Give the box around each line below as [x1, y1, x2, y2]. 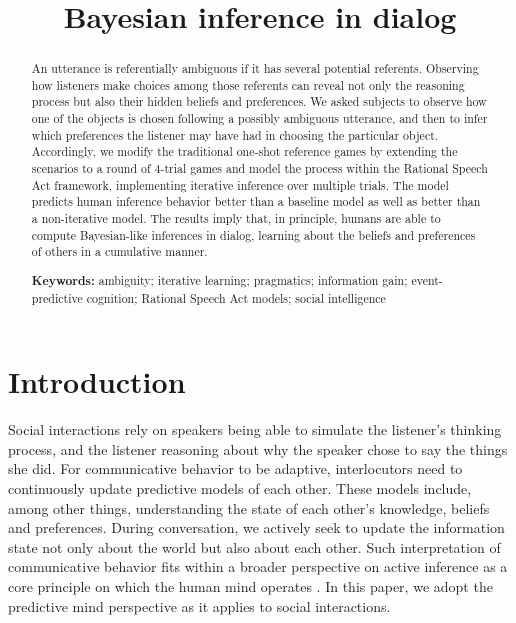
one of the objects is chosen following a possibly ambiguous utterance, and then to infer [31, 110, 488, 127]
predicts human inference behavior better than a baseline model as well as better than [31, 193, 481, 210]
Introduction [8, 361, 186, 402]
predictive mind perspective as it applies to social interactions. [8, 595, 391, 616]
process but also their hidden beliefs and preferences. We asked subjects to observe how [31, 93, 487, 110]
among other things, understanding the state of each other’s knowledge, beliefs [8, 497, 490, 518]
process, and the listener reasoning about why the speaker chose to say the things [8, 438, 508, 459]
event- [411, 271, 443, 288]
